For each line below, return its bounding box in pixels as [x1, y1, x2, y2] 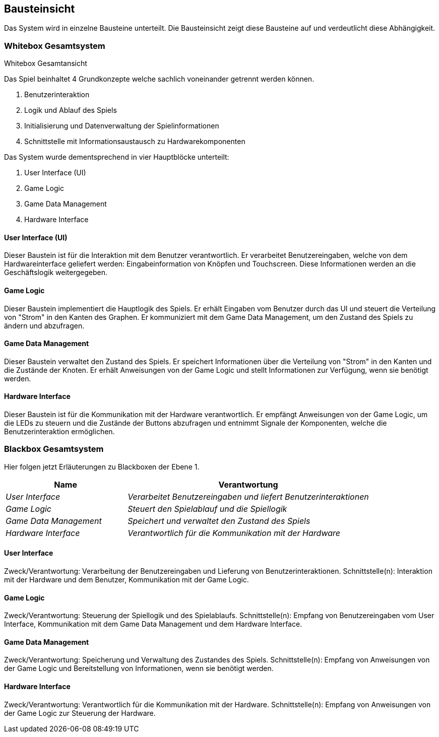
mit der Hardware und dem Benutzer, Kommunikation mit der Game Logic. [4, 575, 249, 584]
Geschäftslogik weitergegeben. [4, 268, 107, 277]
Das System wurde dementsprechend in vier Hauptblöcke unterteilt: [4, 153, 229, 162]
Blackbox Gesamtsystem [4, 444, 104, 454]
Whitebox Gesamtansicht [4, 59, 87, 68]
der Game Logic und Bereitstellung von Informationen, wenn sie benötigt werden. [4, 664, 274, 673]
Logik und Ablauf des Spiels [24, 106, 117, 115]
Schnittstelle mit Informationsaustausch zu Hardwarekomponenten [24, 137, 245, 146]
